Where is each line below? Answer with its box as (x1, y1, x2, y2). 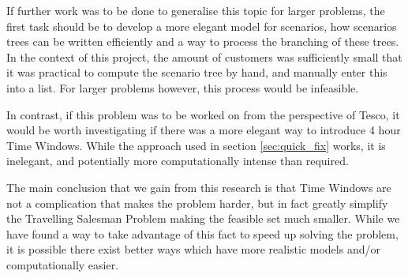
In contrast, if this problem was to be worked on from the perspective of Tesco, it (6, 106, 400, 122)
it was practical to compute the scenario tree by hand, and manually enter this (6, 64, 387, 81)
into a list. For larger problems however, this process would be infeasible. (6, 79, 359, 96)
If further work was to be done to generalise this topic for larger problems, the (6, 2, 385, 18)
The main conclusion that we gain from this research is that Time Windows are (6, 178, 391, 195)
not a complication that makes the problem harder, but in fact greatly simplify (6, 194, 388, 211)
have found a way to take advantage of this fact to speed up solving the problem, (6, 225, 399, 242)
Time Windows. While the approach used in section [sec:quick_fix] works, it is (6, 137, 386, 153)
